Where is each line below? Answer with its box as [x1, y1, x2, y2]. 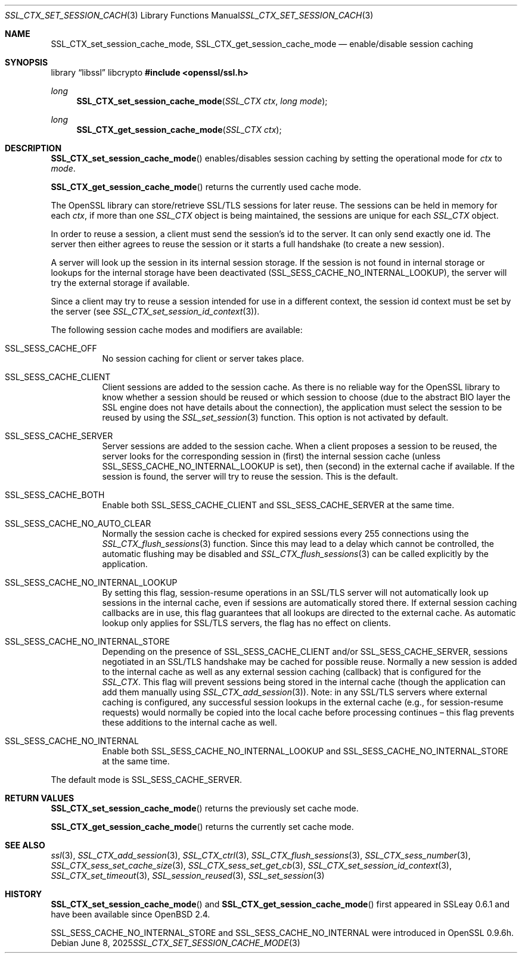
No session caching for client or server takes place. [102, 353, 304, 363]
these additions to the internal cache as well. [102, 717, 277, 727]
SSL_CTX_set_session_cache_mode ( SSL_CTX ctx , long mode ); [76, 96, 328, 106]
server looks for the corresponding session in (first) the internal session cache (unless [102, 451, 441, 461]
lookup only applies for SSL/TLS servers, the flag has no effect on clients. [102, 618, 391, 628]
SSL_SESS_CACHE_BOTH [5, 490, 105, 500]
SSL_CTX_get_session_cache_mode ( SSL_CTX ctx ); [76, 125, 282, 135]
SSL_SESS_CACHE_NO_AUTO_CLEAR [5, 518, 151, 528]
